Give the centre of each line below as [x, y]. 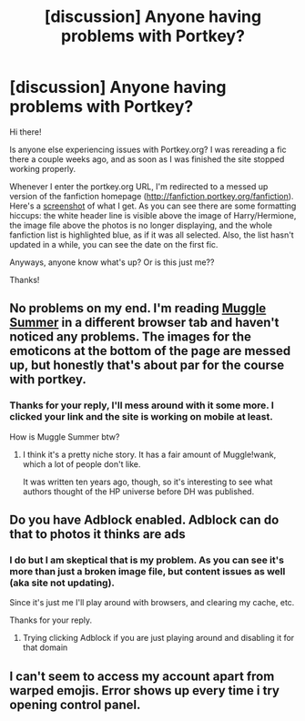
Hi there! [25, 132]
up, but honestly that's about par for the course [147, 366]
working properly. [42, 168]
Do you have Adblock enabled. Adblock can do [144, 520]
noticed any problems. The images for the [131, 337]
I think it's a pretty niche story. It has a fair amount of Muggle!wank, [149, 454]
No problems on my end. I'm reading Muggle [138, 308]
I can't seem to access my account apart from [142, 676]
